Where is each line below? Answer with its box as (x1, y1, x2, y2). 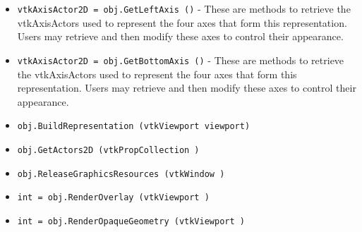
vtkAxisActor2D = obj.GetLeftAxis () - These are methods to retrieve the (17, 1, 351, 16)
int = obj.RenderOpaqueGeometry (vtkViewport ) (17, 216, 245, 226)
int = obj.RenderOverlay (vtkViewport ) (17, 193, 210, 203)
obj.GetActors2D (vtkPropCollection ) (17, 145, 200, 155)
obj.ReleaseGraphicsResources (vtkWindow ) (17, 169, 225, 179)
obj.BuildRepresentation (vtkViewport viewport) (17, 121, 251, 132)
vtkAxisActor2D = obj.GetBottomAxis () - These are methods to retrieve (17, 52, 344, 67)
